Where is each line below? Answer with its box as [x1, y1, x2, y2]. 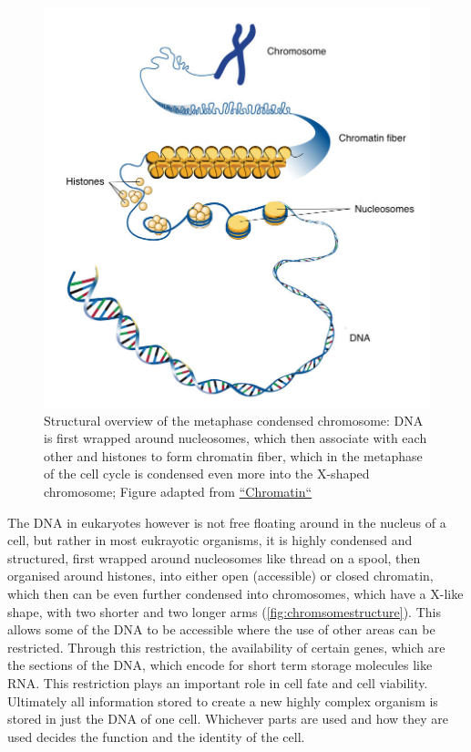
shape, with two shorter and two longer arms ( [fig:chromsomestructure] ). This [7, 602, 441, 621]
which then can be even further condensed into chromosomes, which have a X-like [7, 583, 464, 603]
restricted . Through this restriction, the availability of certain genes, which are [7, 637, 445, 656]
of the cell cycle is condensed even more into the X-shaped [44, 464, 370, 483]
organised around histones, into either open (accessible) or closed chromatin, [7, 566, 434, 585]
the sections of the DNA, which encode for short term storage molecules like [7, 655, 433, 675]
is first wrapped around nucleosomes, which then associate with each [44, 428, 427, 448]
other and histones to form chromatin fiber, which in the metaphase [44, 446, 423, 465]
